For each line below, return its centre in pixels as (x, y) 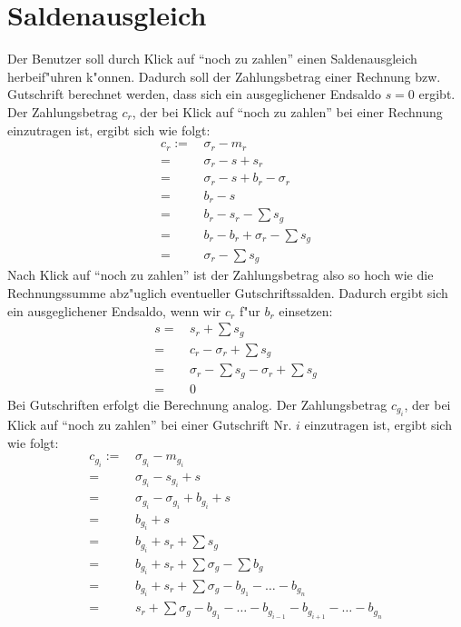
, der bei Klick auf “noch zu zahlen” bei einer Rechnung (287, 111)
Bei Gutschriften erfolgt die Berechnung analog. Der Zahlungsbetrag (197, 404)
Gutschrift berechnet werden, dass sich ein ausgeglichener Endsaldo (194, 94)
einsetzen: (306, 310)
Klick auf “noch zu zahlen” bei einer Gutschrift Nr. (150, 425)
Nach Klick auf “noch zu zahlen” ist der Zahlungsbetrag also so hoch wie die (221, 275)
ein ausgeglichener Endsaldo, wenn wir (114, 310)
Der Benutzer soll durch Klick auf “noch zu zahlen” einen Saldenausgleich (212, 59)
